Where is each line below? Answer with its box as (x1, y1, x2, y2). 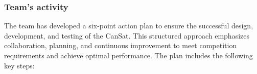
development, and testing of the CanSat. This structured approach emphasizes (4, 30, 250, 41)
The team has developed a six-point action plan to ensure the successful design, (4, 20, 253, 31)
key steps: (4, 60, 35, 70)
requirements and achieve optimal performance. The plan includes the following (4, 50, 253, 60)
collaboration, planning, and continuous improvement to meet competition (4, 40, 237, 51)
